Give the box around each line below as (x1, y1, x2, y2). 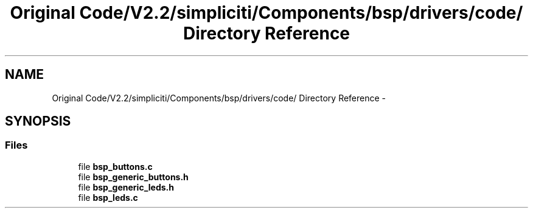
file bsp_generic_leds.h (78, 181, 174, 192)
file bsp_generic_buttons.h (78, 171, 189, 182)
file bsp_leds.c (78, 192, 138, 203)
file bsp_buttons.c (78, 161, 153, 172)
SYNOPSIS (5, 113, 71, 129)
